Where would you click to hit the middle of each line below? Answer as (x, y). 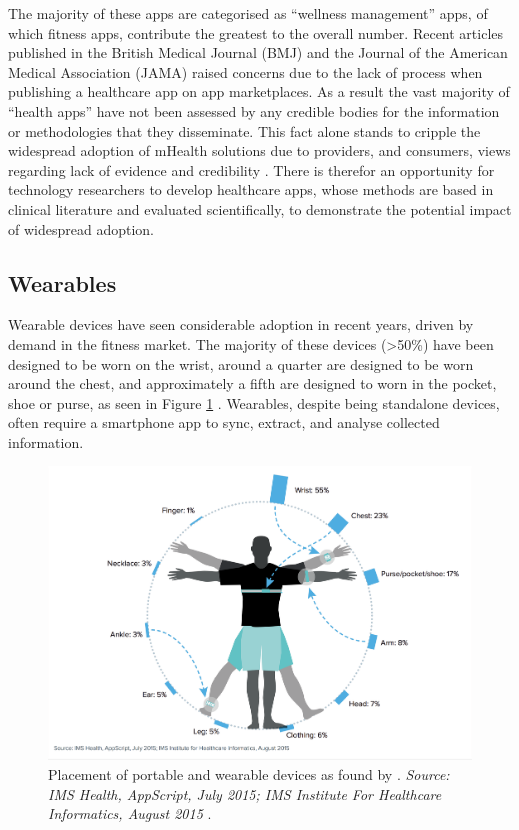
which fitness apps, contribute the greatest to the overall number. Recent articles (256, 32)
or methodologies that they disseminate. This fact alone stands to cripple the (244, 130)
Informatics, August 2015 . (130, 813)
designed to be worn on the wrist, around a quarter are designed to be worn (241, 363)
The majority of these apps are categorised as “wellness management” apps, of (248, 13)
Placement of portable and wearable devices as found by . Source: (249, 773)
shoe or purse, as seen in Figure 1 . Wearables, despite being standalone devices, (254, 402)
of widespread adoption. (81, 228)
